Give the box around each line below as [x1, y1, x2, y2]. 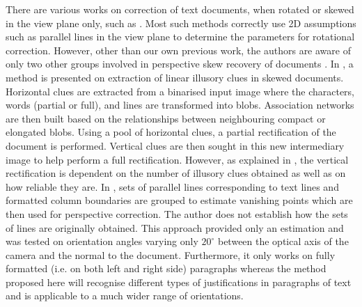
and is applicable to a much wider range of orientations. [6, 288, 244, 303]
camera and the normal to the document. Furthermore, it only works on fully [6, 247, 336, 262]
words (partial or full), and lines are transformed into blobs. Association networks [6, 97, 354, 112]
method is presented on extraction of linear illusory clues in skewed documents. [6, 70, 344, 84]
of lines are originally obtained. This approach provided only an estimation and [6, 220, 344, 235]
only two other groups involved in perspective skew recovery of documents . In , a [6, 56, 354, 71]
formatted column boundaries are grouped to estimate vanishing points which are [6, 193, 353, 207]
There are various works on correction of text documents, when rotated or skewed [6, 2, 354, 16]
